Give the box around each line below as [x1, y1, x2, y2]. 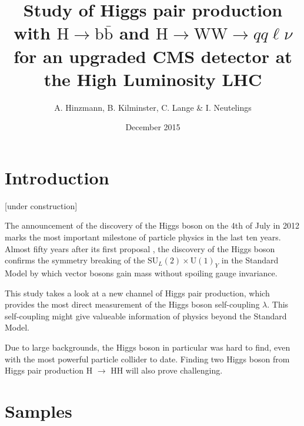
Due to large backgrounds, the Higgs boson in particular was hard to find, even [5, 341, 290, 353]
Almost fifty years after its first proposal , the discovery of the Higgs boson [5, 242, 275, 255]
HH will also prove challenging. [111, 364, 223, 377]
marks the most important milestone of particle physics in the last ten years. [5, 231, 281, 243]
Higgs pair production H [5, 364, 93, 377]
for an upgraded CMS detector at [14, 44, 292, 68]
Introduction [5, 165, 109, 189]
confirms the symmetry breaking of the [5, 254, 145, 266]
